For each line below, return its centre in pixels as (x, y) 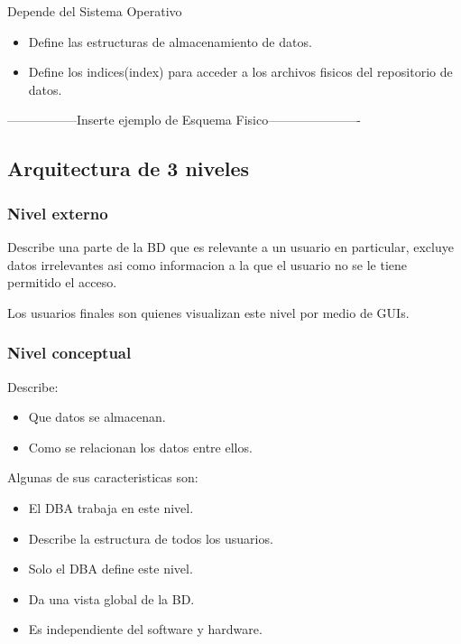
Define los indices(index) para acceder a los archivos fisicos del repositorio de (240, 72)
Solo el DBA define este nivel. (111, 569)
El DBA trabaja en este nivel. (111, 507)
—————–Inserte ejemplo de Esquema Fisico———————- (184, 120)
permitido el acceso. (62, 282)
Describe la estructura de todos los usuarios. (151, 538)
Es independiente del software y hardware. (145, 629)
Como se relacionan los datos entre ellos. (140, 447)
